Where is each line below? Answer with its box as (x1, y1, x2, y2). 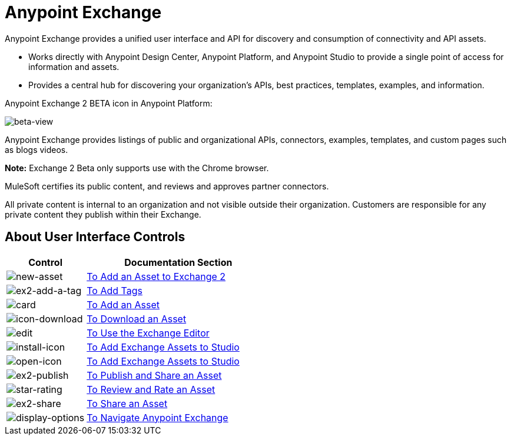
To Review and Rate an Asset (87, 383, 215, 395)
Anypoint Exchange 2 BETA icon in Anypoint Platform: (5, 98, 213, 108)
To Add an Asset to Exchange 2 (87, 270, 226, 282)
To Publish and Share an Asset (87, 369, 222, 381)
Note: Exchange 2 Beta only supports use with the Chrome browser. (5, 162, 269, 173)
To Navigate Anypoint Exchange (87, 411, 228, 424)
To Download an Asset (87, 312, 187, 325)
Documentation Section (124, 256, 233, 268)
